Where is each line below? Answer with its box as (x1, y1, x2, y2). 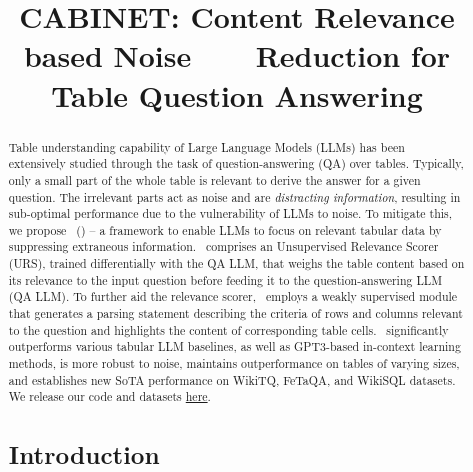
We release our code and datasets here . (8, 388, 211, 405)
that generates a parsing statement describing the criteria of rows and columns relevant (8, 305, 463, 322)
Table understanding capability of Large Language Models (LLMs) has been (8, 138, 405, 155)
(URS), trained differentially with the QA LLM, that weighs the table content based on (8, 255, 465, 272)
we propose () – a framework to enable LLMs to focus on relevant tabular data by (8, 221, 442, 238)
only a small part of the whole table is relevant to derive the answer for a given (8, 171, 421, 188)
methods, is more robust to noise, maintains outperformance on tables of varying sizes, (8, 355, 460, 372)
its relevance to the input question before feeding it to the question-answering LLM (8, 271, 443, 288)
